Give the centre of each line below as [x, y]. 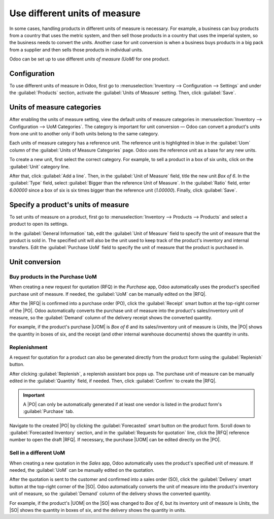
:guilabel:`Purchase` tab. [48, 411]
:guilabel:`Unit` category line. [40, 166]
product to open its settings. [39, 224]
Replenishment [28, 347]
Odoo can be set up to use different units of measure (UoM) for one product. [90, 59]
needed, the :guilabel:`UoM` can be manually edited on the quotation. [82, 470]
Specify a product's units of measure [69, 205]
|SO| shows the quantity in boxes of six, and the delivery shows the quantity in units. [98, 510]
